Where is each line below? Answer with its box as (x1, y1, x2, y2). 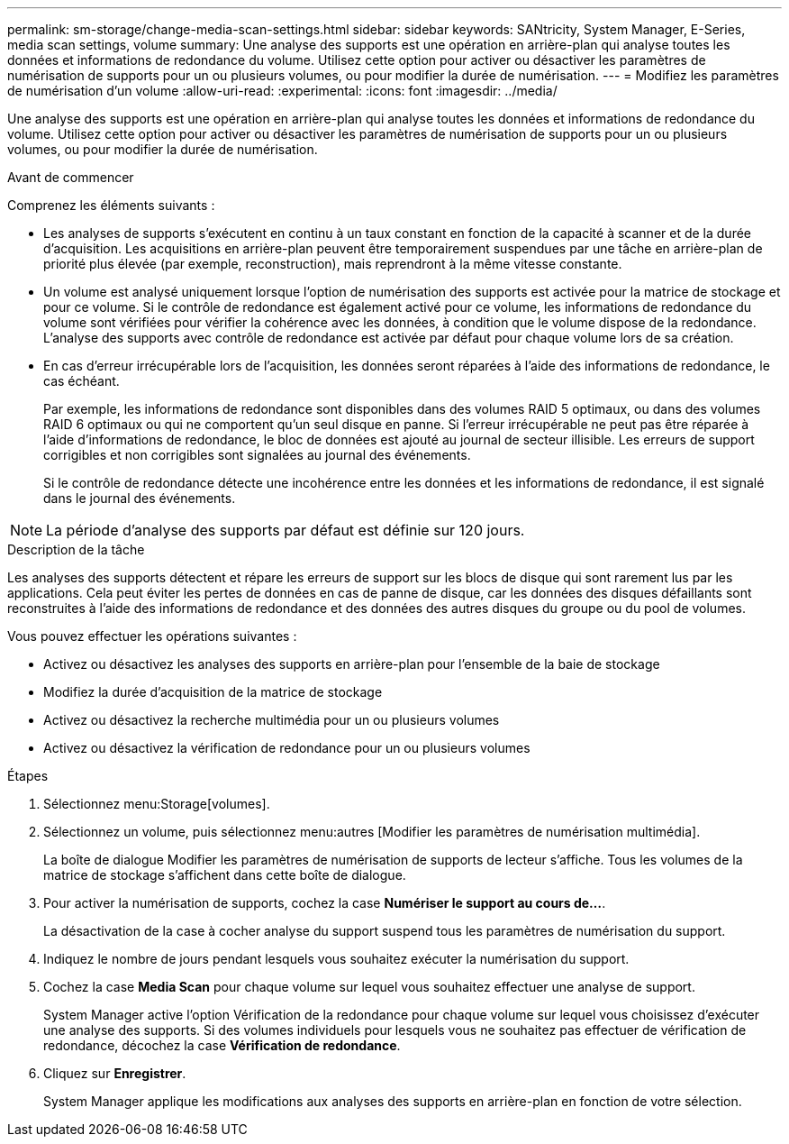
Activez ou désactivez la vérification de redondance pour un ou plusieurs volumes (43, 740, 531, 755)
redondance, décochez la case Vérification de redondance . (43, 1038, 401, 1053)
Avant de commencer (7, 169, 134, 185)
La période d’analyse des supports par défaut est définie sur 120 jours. (46, 521, 525, 539)
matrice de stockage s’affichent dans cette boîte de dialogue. (43, 867, 406, 883)
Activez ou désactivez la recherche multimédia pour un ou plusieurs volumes (43, 712, 500, 728)
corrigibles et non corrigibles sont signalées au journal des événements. (43, 447, 471, 462)
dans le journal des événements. (43, 490, 236, 506)
